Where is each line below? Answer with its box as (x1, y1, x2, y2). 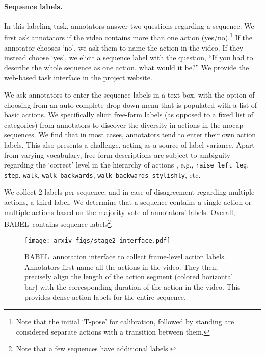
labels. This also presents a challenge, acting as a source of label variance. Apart (4, 139, 255, 150)
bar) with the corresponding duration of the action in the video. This (24, 281, 241, 292)
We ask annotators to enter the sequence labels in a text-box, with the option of (4, 89, 255, 100)
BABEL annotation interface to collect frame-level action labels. (24, 251, 226, 262)
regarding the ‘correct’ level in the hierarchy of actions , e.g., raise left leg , (4, 159, 249, 170)
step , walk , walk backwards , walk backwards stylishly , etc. (4, 169, 201, 180)
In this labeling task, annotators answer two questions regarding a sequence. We (4, 20, 254, 31)
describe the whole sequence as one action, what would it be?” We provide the (4, 62, 249, 73)
